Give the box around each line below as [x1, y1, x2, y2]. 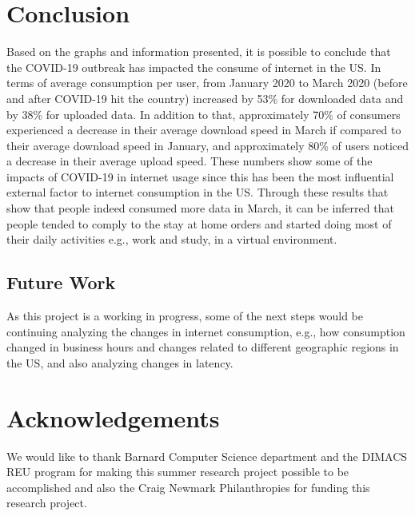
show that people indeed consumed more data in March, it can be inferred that [6, 200, 394, 216]
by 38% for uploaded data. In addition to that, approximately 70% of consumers [6, 105, 401, 122]
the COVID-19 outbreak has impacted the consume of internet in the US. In [6, 58, 381, 75]
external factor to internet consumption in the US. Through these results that [6, 184, 389, 200]
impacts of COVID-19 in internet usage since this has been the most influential [6, 168, 394, 185]
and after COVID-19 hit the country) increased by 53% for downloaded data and [6, 89, 404, 106]
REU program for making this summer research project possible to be [6, 463, 349, 480]
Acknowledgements [6, 401, 220, 434]
